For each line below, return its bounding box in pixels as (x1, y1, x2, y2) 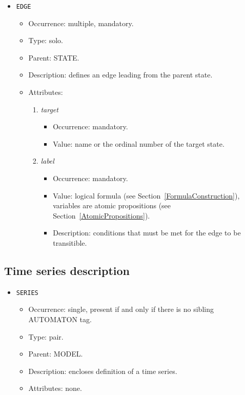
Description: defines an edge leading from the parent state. (28, 69, 213, 80)
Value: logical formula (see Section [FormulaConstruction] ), (53, 190, 240, 201)
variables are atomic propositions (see (53, 200, 171, 211)
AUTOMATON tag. (28, 314, 92, 325)
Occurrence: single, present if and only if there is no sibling (28, 304, 214, 314)
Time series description (4, 262, 130, 278)
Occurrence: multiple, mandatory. (28, 17, 134, 28)
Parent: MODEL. (28, 348, 83, 359)
